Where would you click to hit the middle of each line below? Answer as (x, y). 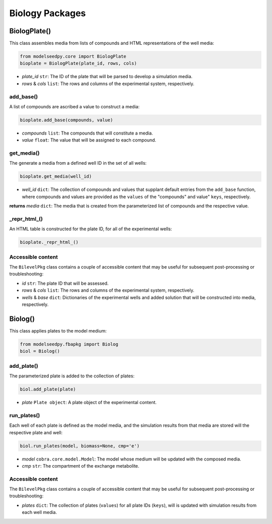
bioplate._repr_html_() (49, 242)
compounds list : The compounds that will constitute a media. (87, 133)
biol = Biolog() (40, 351)
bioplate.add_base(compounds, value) (66, 120)
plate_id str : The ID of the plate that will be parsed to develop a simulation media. (107, 77)
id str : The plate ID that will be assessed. (65, 283)
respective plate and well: (36, 432)
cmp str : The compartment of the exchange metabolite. (81, 466)
